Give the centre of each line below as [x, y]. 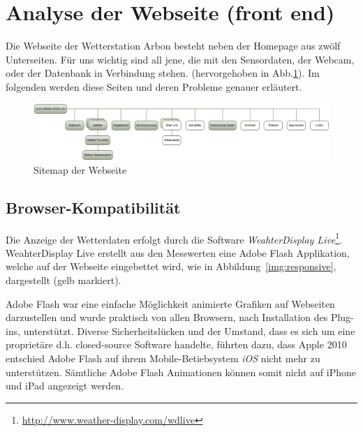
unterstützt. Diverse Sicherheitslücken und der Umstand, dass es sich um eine [189, 330]
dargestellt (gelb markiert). [64, 280]
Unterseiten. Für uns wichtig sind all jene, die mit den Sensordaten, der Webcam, [180, 59]
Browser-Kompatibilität [93, 207]
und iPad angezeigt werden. [65, 386]
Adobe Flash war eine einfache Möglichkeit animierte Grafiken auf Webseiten [170, 303]
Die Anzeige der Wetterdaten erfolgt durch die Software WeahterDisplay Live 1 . [174, 238]
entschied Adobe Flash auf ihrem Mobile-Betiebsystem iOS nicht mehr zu [163, 358]
